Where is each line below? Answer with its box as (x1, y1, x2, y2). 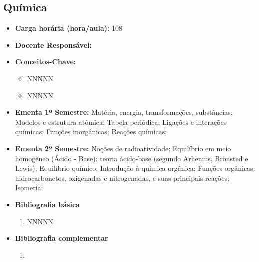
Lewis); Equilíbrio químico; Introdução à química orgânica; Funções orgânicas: (15, 163, 255, 173)
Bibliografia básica (15, 199, 80, 209)
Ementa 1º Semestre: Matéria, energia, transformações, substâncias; (15, 107, 233, 117)
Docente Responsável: (15, 39, 92, 50)
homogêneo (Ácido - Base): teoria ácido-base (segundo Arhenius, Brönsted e (15, 153, 248, 163)
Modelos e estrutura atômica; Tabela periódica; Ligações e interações (15, 116, 227, 127)
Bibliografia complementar (15, 233, 108, 243)
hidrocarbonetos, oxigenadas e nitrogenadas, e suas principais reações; (15, 172, 229, 183)
